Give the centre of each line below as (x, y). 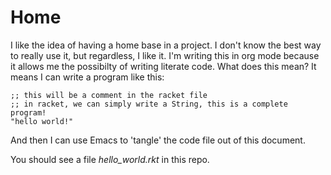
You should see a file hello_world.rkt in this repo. (110, 159)
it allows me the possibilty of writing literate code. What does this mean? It (163, 66)
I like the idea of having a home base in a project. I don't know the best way (166, 45)
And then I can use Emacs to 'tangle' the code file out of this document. (158, 140)
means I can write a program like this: (87, 77)
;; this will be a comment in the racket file (109, 95)
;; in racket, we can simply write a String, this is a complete (149, 104)
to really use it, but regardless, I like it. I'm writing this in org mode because (165, 55)
